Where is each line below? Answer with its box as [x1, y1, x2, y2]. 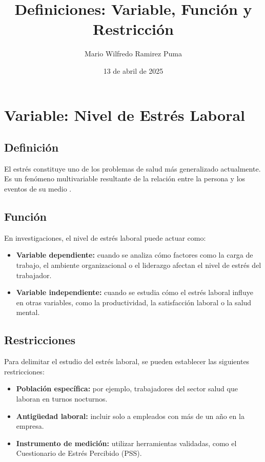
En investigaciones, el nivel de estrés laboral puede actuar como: [4, 232, 206, 243]
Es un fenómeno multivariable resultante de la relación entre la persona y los [4, 173, 246, 184]
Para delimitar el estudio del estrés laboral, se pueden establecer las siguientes [4, 356, 250, 367]
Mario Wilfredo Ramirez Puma [85, 48, 182, 59]
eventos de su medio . [4, 183, 72, 194]
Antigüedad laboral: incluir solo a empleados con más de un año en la [16, 410, 244, 421]
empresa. [16, 421, 44, 431]
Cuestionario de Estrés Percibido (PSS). [16, 448, 142, 458]
